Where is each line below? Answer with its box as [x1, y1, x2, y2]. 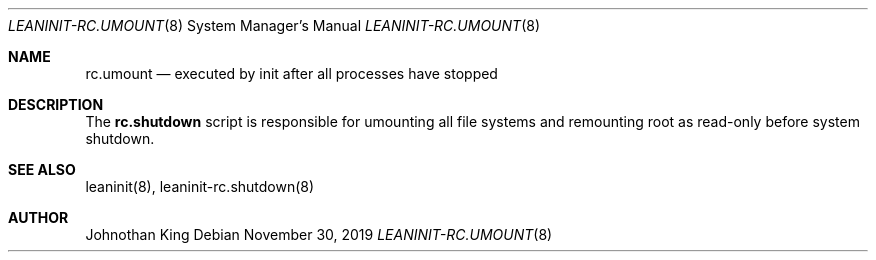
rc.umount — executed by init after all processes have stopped [85, 65, 498, 82]
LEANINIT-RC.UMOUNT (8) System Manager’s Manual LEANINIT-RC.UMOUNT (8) [8, 17, 541, 34]
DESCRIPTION [8, 96, 104, 113]
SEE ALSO [8, 161, 76, 178]
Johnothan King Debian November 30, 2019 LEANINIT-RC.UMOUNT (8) [85, 226, 553, 243]
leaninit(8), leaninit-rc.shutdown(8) [85, 178, 315, 195]
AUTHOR [8, 209, 69, 226]
